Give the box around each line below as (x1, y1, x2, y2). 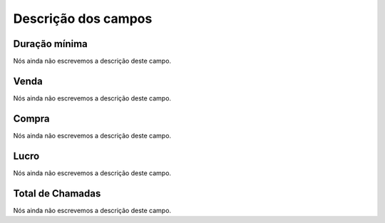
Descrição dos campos (13, 11, 153, 26)
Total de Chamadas (13, 187, 101, 199)
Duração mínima (13, 38, 88, 50)
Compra (13, 113, 50, 125)
